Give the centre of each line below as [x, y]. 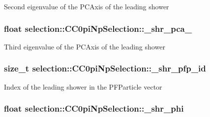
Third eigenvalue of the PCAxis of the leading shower [85, 46]
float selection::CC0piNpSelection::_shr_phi [94, 108]
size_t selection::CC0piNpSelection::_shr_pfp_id [105, 68]
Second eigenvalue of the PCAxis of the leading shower [87, 6]
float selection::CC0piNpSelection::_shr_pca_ [98, 28]
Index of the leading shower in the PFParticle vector [83, 86]
